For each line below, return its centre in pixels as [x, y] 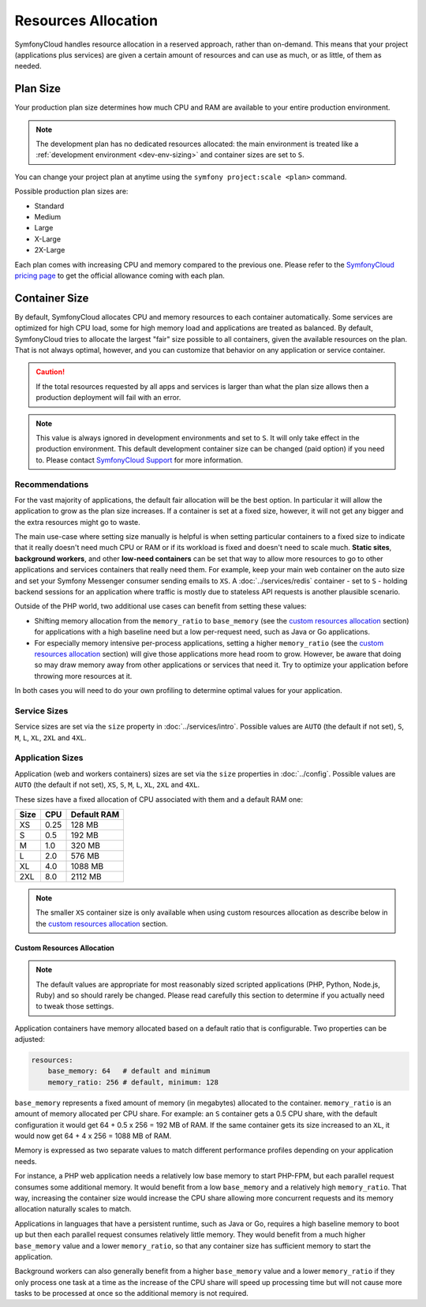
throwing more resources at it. [83, 676]
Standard [49, 206]
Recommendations [52, 484]
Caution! [50, 372]
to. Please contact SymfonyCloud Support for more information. [140, 460]
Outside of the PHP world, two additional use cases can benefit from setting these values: [161, 606]
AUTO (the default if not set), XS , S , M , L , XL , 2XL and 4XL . [107, 785]
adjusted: [30, 1039]
